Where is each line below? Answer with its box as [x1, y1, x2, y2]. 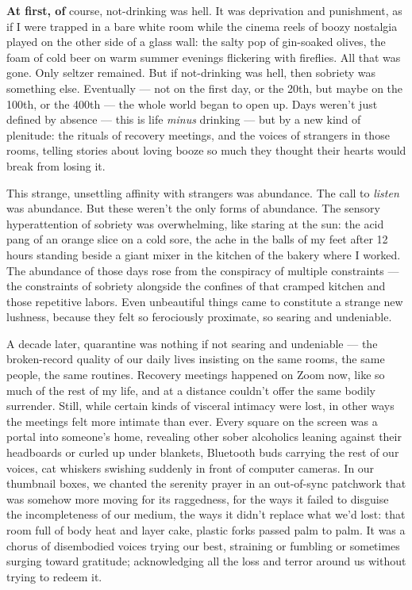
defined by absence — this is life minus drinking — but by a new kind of [6, 111, 361, 128]
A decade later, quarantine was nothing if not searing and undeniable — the [6, 335, 378, 351]
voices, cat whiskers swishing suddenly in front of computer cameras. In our [6, 459, 375, 476]
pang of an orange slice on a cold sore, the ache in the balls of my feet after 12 [6, 231, 388, 247]
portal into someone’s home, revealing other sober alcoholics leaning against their [6, 428, 402, 445]
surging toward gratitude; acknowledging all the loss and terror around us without [6, 553, 406, 569]
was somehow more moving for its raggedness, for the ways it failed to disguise [6, 490, 389, 507]
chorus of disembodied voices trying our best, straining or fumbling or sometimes [6, 537, 400, 554]
